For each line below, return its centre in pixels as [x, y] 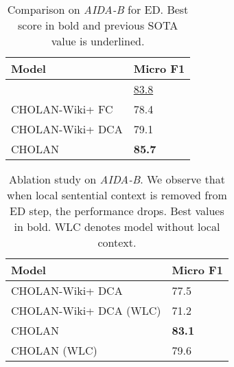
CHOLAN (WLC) [54, 350]
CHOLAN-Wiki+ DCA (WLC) [86, 310]
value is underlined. [98, 41]
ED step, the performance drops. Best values [117, 211]
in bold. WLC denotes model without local [117, 226]
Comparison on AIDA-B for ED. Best [98, 9]
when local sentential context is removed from [117, 195]
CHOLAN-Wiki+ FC [62, 109]
